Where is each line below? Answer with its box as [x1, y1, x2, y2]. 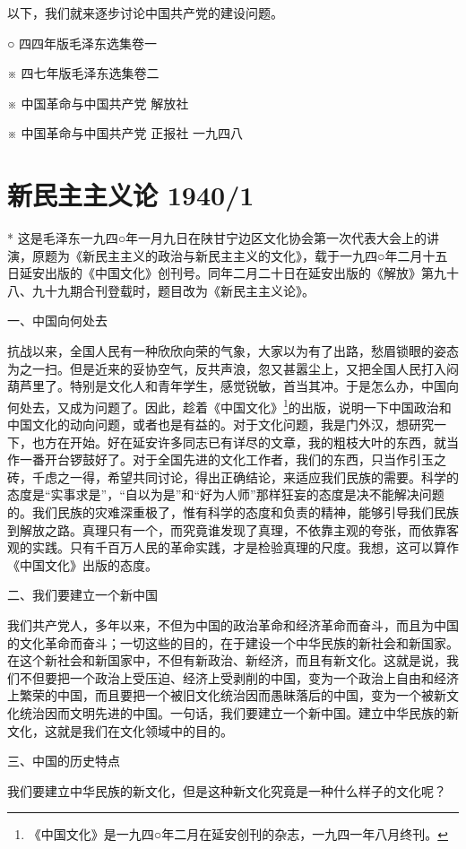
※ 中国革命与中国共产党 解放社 [7, 93, 189, 112]
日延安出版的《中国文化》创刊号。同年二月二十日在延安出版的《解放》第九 [7, 264, 446, 282]
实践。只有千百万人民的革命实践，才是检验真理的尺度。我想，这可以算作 [31, 538, 459, 557]
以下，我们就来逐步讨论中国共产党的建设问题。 [7, 4, 283, 22]
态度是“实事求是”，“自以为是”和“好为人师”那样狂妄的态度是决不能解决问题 [7, 485, 444, 504]
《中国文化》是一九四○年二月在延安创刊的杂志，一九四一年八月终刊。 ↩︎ [28, 825, 448, 844]
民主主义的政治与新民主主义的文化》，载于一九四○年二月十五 [94, 246, 448, 264]
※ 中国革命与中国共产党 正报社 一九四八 [7, 124, 243, 143]
